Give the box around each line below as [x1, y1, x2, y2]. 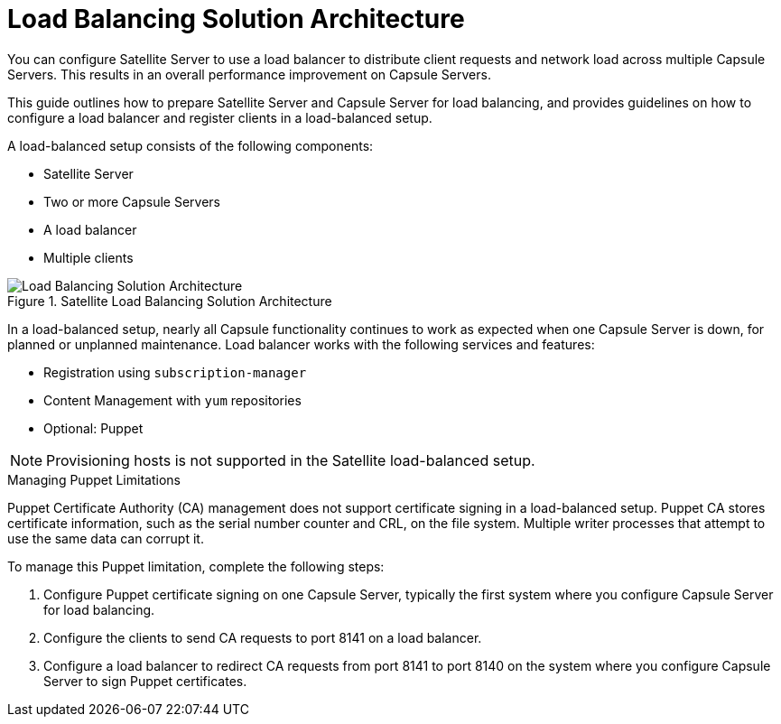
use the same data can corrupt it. [7, 530, 204, 546]
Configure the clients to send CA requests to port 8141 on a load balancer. [43, 629, 482, 645]
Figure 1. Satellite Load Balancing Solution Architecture [7, 292, 332, 309]
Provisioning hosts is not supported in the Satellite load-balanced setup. [46, 450, 535, 469]
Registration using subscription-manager [43, 364, 307, 380]
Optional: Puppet [43, 420, 144, 436]
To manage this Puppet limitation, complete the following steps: [7, 558, 385, 574]
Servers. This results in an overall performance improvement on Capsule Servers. [7, 66, 491, 82]
